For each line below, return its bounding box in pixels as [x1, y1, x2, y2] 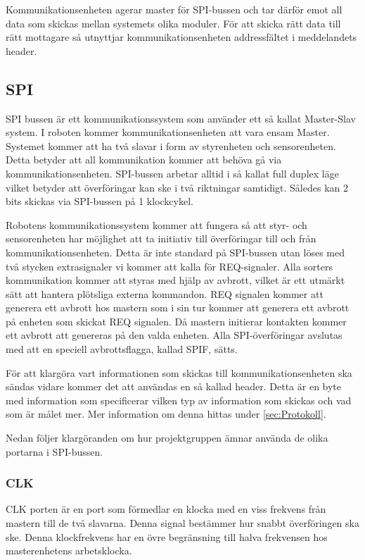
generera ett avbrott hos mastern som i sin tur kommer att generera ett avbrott [6, 300, 350, 315]
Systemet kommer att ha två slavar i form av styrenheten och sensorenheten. [6, 138, 336, 153]
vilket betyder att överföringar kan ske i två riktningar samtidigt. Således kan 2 [6, 180, 348, 194]
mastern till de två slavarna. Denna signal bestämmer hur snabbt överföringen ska [6, 516, 359, 530]
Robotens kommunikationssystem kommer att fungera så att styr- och [6, 217, 307, 232]
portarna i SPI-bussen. [6, 444, 103, 459]
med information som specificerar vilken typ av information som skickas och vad [6, 392, 352, 407]
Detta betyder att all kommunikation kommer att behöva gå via [6, 152, 282, 167]
